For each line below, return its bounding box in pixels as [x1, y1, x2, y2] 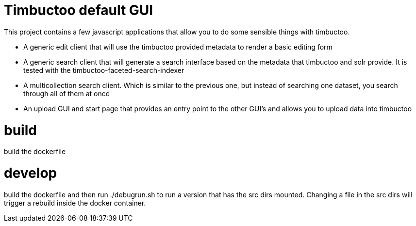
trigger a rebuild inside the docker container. [4, 198, 146, 207]
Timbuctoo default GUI [4, 2, 153, 18]
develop [4, 165, 57, 181]
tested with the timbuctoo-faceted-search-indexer [23, 66, 184, 74]
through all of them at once [23, 89, 110, 98]
